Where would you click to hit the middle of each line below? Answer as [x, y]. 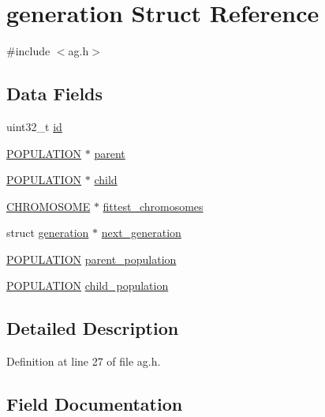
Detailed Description [93, 328]
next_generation [141, 233]
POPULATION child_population [88, 286]
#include [28, 51]
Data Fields [55, 94]
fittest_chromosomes [153, 206]
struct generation [48, 233]
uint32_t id [34, 126]
